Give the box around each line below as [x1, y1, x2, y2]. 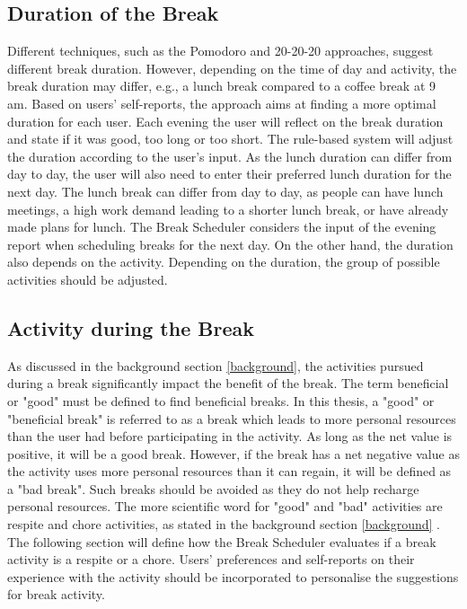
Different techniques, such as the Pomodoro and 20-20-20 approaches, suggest [7, 41, 434, 60]
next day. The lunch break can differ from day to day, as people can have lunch [7, 181, 444, 200]
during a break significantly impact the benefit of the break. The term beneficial [7, 374, 449, 393]
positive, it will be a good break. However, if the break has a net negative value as [7, 444, 460, 463]
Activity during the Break [7, 313, 254, 341]
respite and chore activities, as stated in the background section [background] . [7, 515, 441, 534]
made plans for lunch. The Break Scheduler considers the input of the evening [7, 217, 436, 236]
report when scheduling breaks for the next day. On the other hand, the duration [7, 234, 454, 253]
